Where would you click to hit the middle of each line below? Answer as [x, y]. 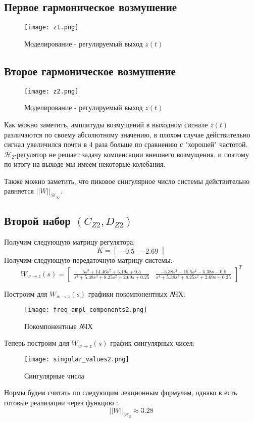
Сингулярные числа [54, 375]
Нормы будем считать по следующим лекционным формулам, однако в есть [121, 392]
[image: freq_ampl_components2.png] [86, 310]
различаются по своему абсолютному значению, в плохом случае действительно [127, 134]
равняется [19, 191]
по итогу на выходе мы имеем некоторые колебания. [85, 164]
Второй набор [37, 221]
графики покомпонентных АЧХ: [137, 293]
